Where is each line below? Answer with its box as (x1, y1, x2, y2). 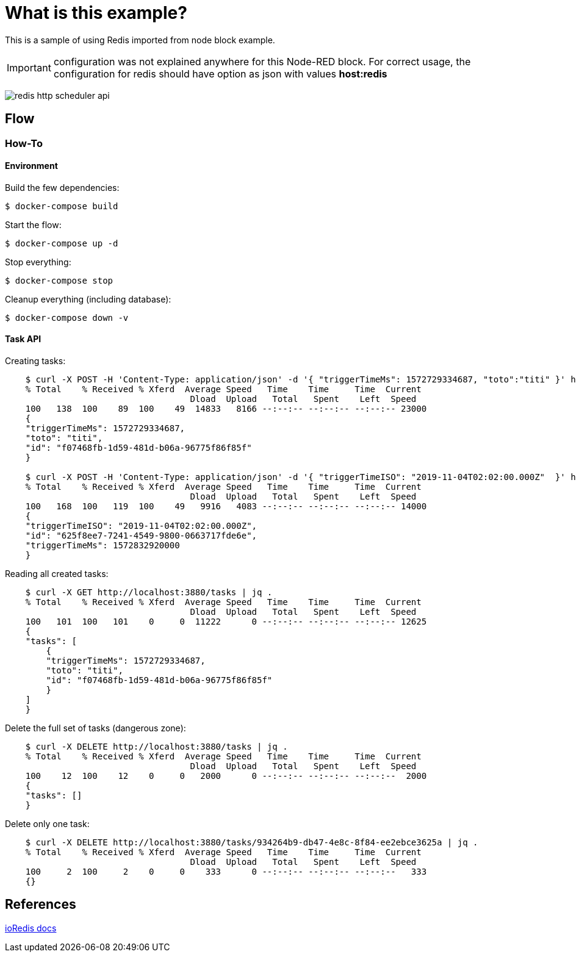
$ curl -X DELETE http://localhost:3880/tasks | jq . (25, 742, 288, 752)
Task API (5, 334, 41, 345)
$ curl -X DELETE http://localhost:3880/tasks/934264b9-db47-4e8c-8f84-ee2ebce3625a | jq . (25, 837, 478, 848)
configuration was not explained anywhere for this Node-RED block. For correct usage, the (53, 55, 471, 68)
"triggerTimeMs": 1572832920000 (25, 540, 180, 551)
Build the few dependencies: (5, 182, 120, 193)
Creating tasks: (5, 356, 66, 367)
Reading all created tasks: (5, 568, 109, 579)
